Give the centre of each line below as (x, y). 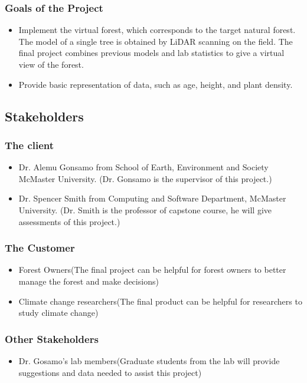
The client (30, 145)
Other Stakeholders (52, 339)
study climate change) (58, 313)
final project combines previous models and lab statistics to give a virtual (151, 53)
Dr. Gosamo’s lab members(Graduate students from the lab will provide (149, 360)
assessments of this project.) (69, 221)
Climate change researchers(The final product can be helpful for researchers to (160, 301)
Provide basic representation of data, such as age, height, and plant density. (156, 84)
